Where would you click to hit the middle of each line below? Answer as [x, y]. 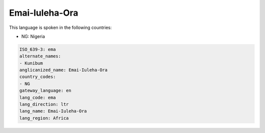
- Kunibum [31, 63]
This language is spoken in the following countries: [60, 27]
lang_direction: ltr [44, 105]
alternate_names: [40, 56]
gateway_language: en [45, 91]
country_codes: [38, 77]
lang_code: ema [38, 97]
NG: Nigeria [33, 36]
